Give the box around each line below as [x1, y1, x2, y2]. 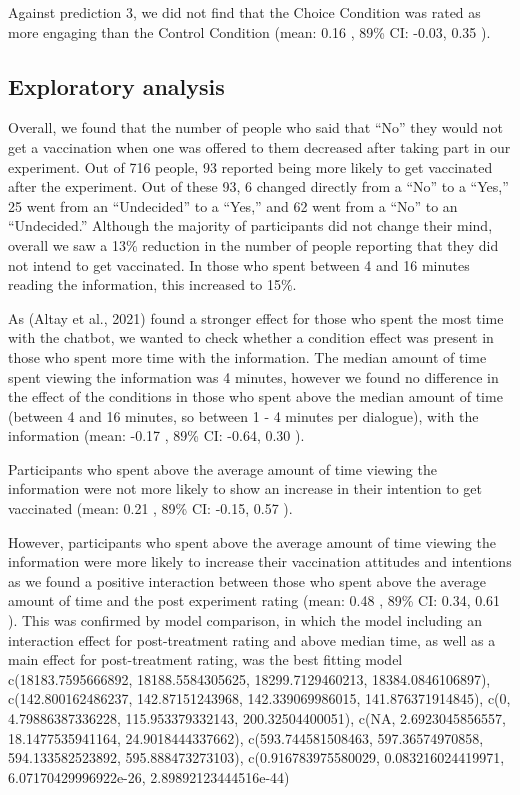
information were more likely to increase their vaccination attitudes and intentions [8, 551, 512, 572]
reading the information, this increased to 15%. [8, 274, 297, 295]
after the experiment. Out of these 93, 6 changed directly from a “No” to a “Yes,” [8, 176, 509, 197]
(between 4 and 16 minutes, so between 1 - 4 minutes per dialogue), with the [8, 405, 479, 426]
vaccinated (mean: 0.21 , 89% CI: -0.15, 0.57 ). [8, 498, 293, 519]
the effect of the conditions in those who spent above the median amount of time [8, 386, 503, 407]
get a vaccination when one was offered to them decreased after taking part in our [8, 136, 511, 157]
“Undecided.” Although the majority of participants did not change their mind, [8, 215, 493, 236]
